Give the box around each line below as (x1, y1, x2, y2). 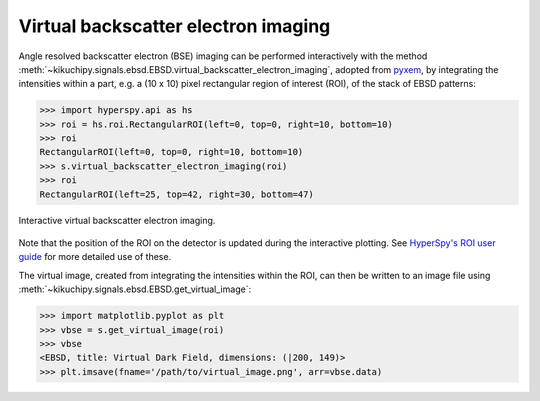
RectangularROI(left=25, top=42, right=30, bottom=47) (39, 188, 314, 200)
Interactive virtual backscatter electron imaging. (18, 214, 216, 226)
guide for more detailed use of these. (18, 251, 172, 263)
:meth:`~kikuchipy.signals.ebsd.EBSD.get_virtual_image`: (18, 283, 252, 295)
